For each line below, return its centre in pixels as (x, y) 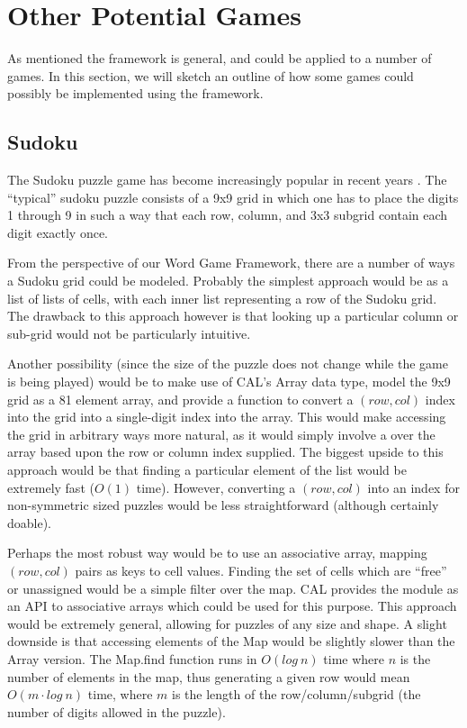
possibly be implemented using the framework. (135, 93)
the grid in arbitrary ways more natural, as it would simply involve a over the (221, 434)
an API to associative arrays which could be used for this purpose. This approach (232, 606)
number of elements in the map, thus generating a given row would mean (209, 676)
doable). (30, 522)
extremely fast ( (51, 487)
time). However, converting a (216, 487)
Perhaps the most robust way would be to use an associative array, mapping (217, 553)
